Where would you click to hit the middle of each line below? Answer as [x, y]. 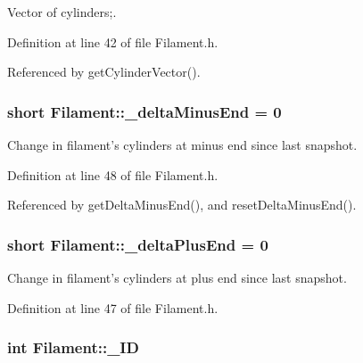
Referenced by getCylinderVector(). [104, 72]
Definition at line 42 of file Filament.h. [113, 41]
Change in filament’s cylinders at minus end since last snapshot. [182, 144]
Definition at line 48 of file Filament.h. [113, 174]
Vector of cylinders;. [62, 12]
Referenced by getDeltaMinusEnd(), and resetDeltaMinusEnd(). [182, 205]
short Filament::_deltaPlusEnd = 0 [138, 244]
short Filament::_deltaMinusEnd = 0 [144, 111]
